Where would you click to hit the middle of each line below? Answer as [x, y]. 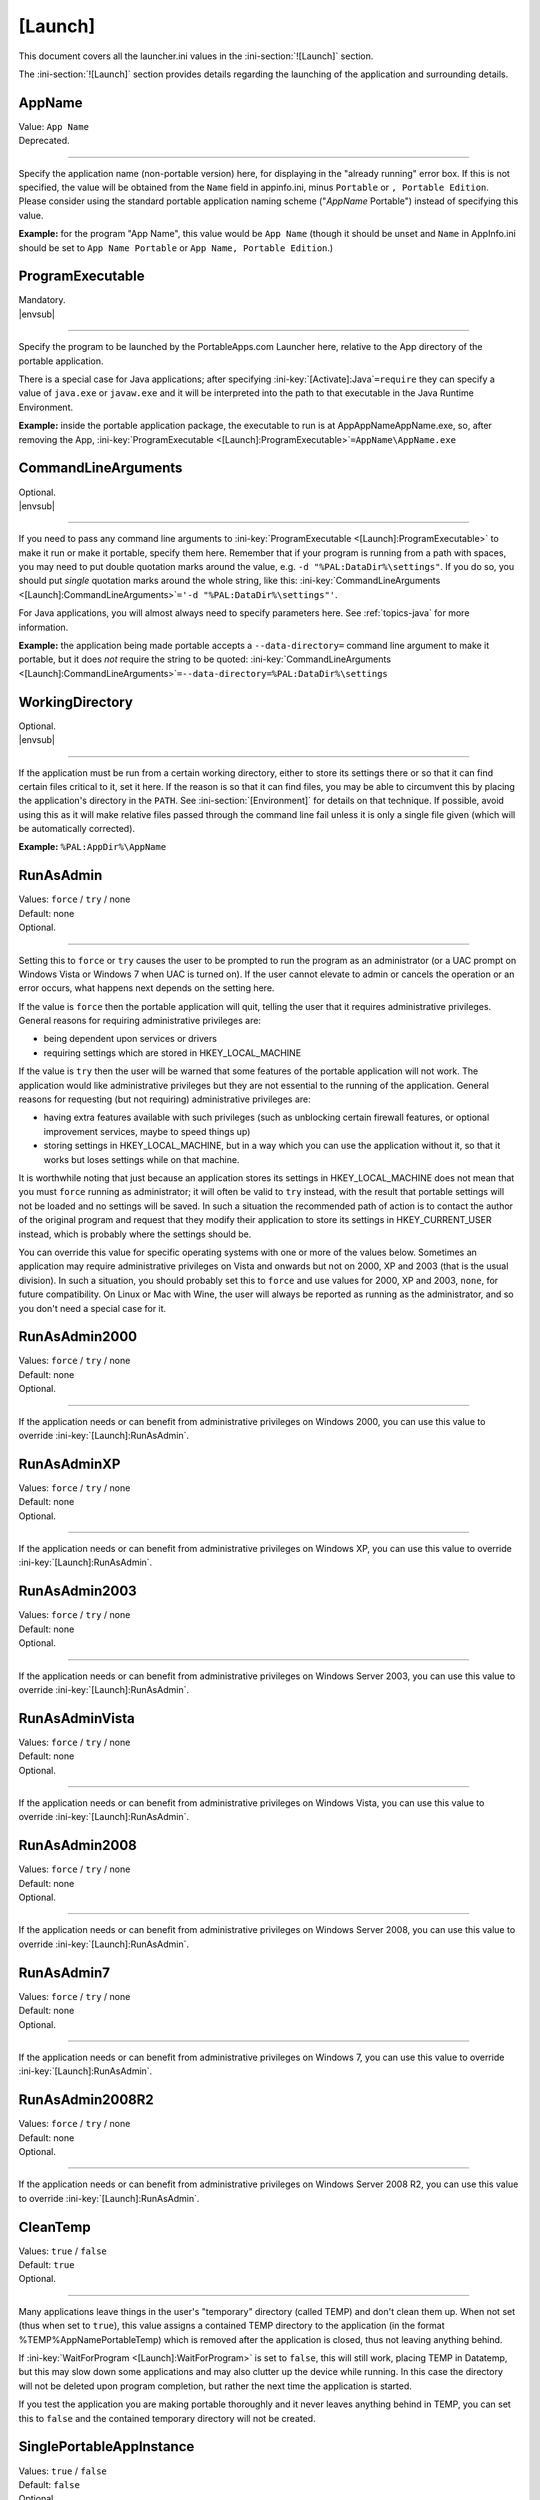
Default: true [46, 2265]
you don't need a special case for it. [92, 1308]
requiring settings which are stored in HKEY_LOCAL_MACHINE [172, 1052]
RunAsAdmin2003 [77, 1591]
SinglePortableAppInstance [106, 2446]
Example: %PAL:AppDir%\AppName [92, 847]
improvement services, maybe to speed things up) [147, 1131]
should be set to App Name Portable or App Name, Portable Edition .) [176, 247]
